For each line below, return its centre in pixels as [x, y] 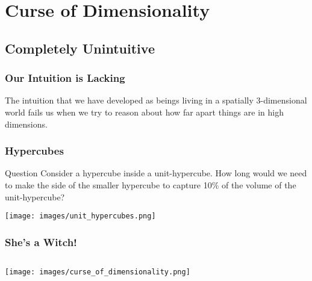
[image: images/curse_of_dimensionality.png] [98, 272]
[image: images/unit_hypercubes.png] [80, 216]
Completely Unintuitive [80, 48]
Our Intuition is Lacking [65, 78]
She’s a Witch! [41, 242]
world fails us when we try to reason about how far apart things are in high [144, 112]
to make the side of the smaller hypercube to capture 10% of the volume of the [151, 184]
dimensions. [26, 124]
